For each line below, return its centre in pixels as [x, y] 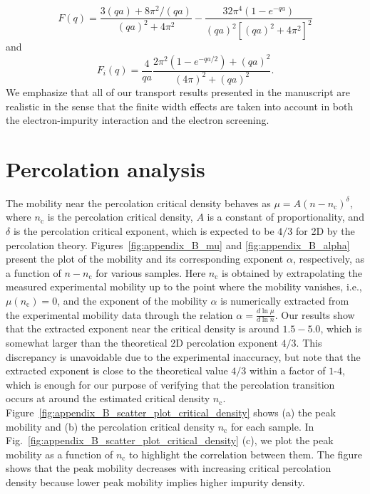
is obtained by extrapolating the [292, 272]
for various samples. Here [151, 272]
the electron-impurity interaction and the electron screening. [138, 120]
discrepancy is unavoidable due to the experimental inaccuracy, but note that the [183, 356]
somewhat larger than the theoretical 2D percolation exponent [142, 343]
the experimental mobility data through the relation [119, 314]
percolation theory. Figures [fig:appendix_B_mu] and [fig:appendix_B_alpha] [178, 245]
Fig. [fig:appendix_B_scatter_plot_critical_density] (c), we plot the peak [170, 440]
